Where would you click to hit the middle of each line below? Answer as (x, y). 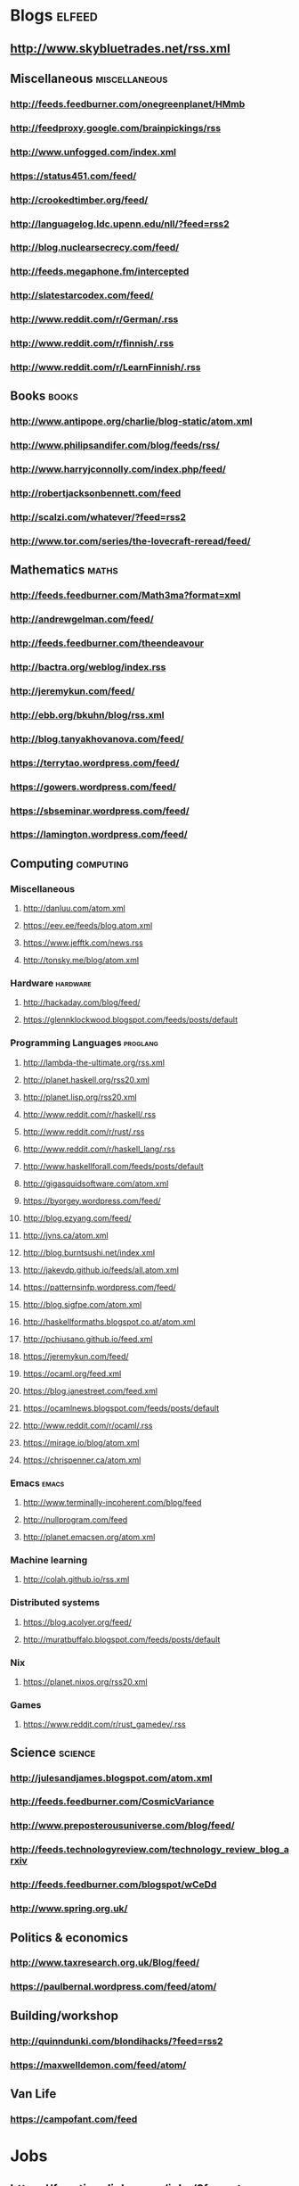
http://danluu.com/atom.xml (74, 908)
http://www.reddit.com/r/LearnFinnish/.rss (105, 367)
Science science (53, 1752)
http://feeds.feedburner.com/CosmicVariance (112, 1802)
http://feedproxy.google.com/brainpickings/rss (116, 128)
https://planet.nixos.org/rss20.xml (85, 1681)
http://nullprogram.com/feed (75, 1520)
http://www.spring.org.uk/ (69, 1909)
